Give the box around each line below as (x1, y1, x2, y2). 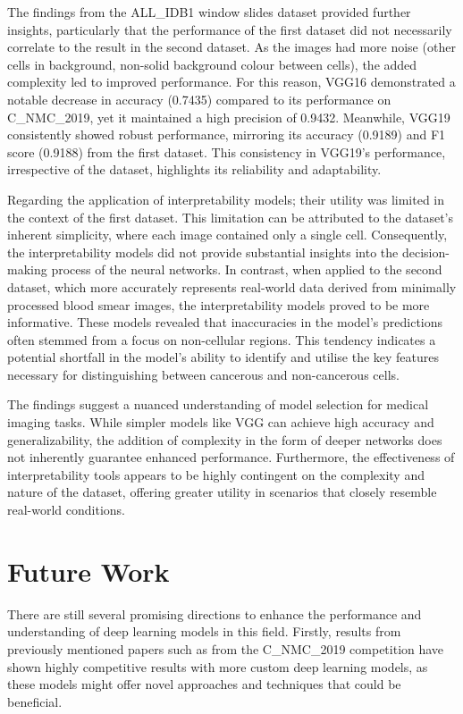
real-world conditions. (7, 500, 126, 519)
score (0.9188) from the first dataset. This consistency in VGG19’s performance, (7, 142, 446, 161)
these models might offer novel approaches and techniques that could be (7, 675, 401, 693)
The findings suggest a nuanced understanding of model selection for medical (7, 395, 429, 414)
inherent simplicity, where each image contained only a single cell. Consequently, (7, 225, 448, 244)
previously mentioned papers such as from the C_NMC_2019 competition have (7, 639, 444, 658)
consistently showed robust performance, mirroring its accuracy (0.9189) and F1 (7, 125, 446, 144)
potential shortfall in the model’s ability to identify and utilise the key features (7, 348, 440, 366)
